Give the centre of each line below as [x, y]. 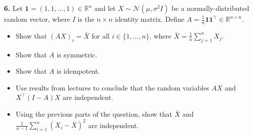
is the [86, 19]
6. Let [13, 8]
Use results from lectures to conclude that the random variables [112, 87]
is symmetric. [77, 54]
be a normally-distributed [210, 8]
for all [100, 35]
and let [105, 8]
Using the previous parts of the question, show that [94, 114]
